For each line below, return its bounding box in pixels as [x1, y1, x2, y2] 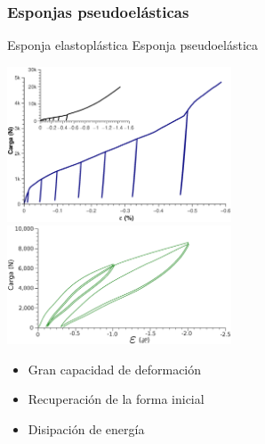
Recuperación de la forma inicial [28, 390, 205, 408]
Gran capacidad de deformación [28, 359, 202, 378]
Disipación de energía [28, 419, 145, 438]
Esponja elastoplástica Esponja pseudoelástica [7, 36, 259, 54]
